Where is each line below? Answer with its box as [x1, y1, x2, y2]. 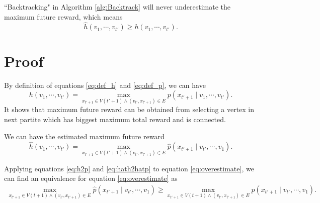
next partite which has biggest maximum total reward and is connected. [4, 114, 226, 124]
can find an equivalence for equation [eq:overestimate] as [4, 173, 178, 183]
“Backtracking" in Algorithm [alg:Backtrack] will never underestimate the [4, 2, 231, 12]
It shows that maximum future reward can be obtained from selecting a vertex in [4, 104, 255, 115]
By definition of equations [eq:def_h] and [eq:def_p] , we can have [4, 79, 206, 90]
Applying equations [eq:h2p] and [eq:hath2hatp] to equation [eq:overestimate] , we [4, 163, 254, 173]
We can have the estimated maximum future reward [4, 131, 165, 141]
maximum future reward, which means [4, 11, 123, 22]
